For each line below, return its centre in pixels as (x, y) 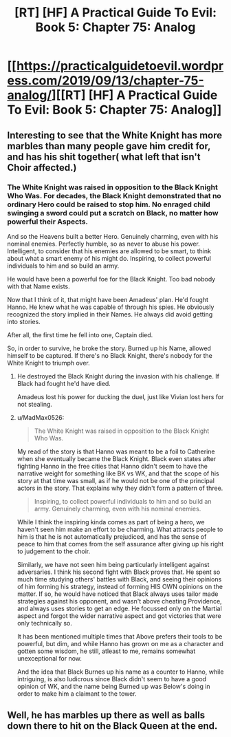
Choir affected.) (42, 168)
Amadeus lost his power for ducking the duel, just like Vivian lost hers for (120, 396)
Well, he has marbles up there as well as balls (106, 715)
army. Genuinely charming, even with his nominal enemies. (118, 509)
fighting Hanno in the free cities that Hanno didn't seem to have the (112, 466)
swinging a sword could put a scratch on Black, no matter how (113, 213)
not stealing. (35, 404)
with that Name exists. (38, 286)
